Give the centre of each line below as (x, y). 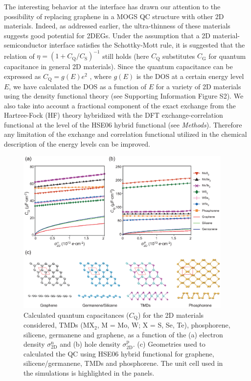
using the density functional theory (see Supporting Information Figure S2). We (124, 96)
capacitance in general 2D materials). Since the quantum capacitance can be (118, 66)
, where (101, 76)
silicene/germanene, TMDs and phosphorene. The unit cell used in (123, 363)
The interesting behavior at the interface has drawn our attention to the (112, 6)
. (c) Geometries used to (169, 344)
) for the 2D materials (171, 315)
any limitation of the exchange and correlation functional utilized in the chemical (125, 134)
